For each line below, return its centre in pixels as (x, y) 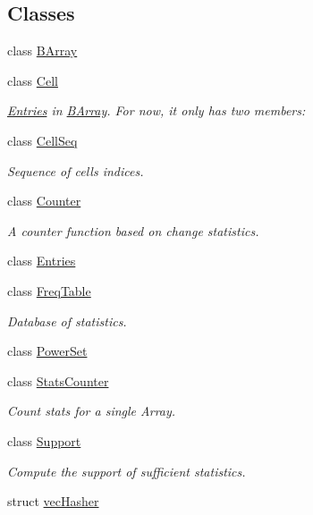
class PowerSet (47, 351)
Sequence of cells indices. (76, 170)
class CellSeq (42, 140)
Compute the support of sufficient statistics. (127, 471)
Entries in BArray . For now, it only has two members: (156, 110)
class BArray (42, 51)
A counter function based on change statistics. (133, 230)
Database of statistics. (67, 321)
